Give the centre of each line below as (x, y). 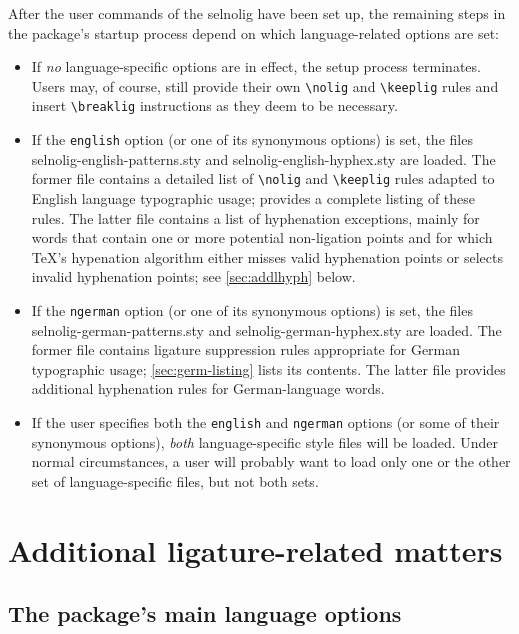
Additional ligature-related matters (255, 549)
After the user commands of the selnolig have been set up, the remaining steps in (257, 13)
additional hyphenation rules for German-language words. (208, 388)
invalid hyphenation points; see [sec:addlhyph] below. (193, 276)
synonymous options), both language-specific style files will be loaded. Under (264, 441)
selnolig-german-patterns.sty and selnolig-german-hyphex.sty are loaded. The (266, 329)
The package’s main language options (205, 613)
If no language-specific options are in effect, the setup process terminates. (256, 66)
